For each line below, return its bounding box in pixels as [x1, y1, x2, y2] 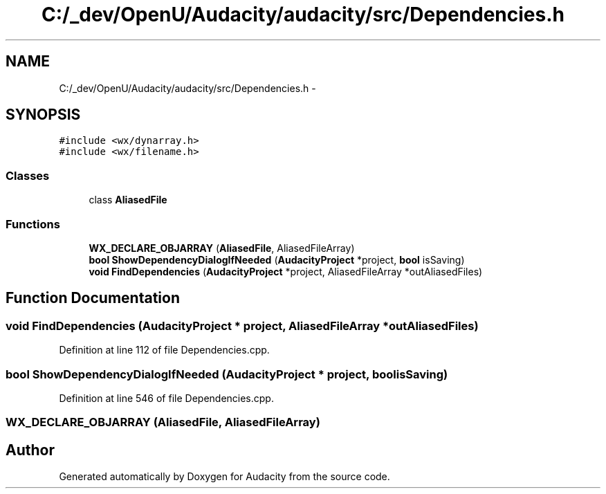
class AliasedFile [89, 194, 167, 206]
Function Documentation [6, 289, 180, 307]
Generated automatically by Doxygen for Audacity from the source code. [59, 470, 390, 483]
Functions [6, 217, 60, 231]
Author [6, 441, 55, 459]
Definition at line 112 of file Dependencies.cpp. [59, 344, 270, 356]
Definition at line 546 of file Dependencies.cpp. [59, 392, 274, 404]
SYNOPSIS [6, 106, 81, 124]
